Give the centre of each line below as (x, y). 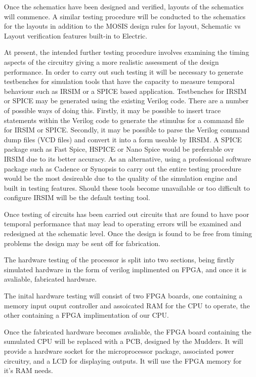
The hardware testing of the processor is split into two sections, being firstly (119, 260)
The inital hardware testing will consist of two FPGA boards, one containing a (123, 296)
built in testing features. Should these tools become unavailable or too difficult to (127, 188)
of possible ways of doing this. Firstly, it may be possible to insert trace (112, 110)
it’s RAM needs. (29, 370)
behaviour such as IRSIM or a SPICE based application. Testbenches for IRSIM (125, 91)
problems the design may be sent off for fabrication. (82, 243)
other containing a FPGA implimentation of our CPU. (86, 315)
